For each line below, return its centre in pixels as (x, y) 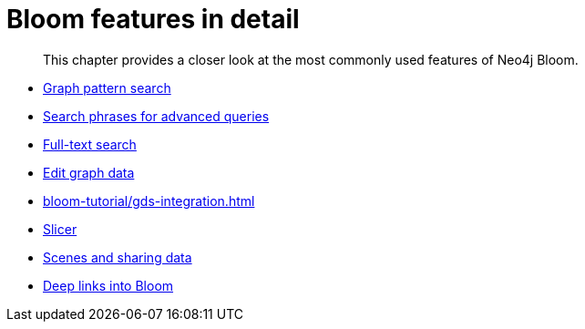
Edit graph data (89, 172)
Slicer (60, 229)
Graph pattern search (107, 87)
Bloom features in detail (153, 19)
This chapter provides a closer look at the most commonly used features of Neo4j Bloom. (311, 59)
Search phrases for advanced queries (156, 116)
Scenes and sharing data (118, 257)
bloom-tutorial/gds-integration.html (149, 200)
